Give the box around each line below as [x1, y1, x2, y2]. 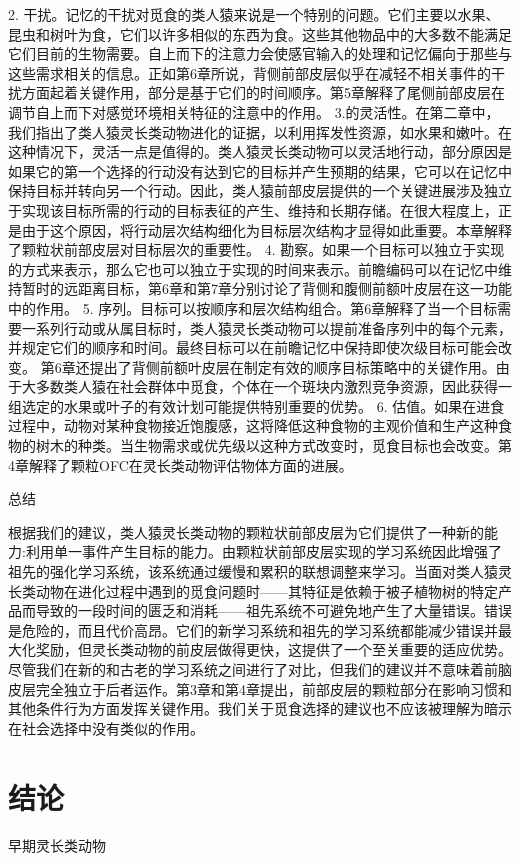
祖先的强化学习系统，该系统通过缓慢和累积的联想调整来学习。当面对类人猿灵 [8, 561, 512, 582]
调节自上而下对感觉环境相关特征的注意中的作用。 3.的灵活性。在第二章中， [8, 101, 500, 122]
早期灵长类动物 [8, 834, 106, 855]
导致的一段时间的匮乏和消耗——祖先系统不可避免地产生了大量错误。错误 [35, 600, 512, 621]
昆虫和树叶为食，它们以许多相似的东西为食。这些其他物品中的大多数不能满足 [8, 23, 512, 44]
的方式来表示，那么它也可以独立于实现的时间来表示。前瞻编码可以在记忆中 [8, 258, 498, 279]
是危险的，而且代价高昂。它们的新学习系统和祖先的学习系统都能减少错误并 [8, 619, 498, 640]
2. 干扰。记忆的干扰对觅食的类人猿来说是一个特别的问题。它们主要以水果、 [8, 4, 500, 24]
